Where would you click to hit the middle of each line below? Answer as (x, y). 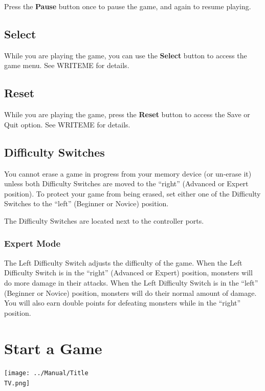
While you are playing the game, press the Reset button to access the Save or (127, 114)
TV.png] (17, 384)
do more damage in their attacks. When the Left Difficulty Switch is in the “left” (131, 282)
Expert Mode (32, 243)
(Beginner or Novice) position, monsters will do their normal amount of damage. (130, 292)
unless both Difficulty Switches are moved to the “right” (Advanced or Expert (126, 183)
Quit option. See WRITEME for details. (67, 124)
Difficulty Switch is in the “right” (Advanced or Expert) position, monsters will (128, 273)
